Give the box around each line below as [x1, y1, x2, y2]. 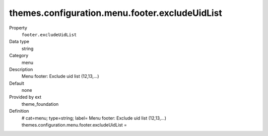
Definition [9, 108, 29, 114]
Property [9, 25, 27, 31]
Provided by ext [9, 94, 42, 100]
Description [9, 66, 33, 72]
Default [9, 80, 24, 86]
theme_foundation [21, 101, 59, 107]
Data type [9, 39, 29, 45]
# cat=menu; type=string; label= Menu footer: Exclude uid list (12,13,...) [21, 115, 166, 121]
